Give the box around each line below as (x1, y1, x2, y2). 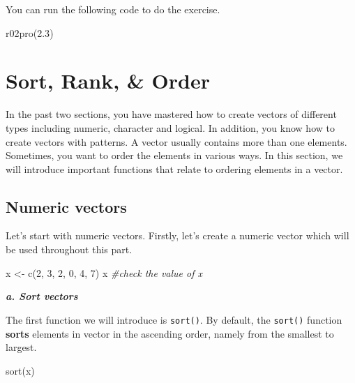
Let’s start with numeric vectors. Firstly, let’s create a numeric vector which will (6, 228, 349, 243)
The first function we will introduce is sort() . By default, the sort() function (6, 312, 342, 326)
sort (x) (6, 363, 35, 377)
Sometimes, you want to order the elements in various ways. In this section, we (6, 148, 343, 163)
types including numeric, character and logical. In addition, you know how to (6, 120, 335, 135)
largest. (6, 340, 37, 354)
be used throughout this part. (6, 242, 133, 257)
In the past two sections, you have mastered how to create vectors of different (6, 107, 337, 121)
